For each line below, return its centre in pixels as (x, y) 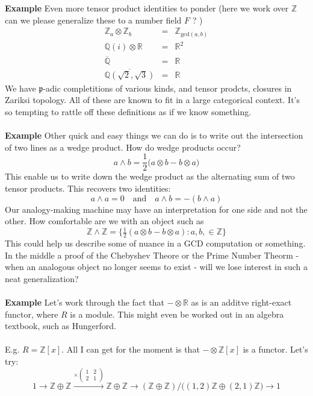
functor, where (32, 314)
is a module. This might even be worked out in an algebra (177, 314)
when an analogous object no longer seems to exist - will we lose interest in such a (156, 267)
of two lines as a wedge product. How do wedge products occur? (123, 147)
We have (20, 88)
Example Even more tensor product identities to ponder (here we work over (147, 8)
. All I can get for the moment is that (131, 349)
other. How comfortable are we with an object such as (104, 221)
